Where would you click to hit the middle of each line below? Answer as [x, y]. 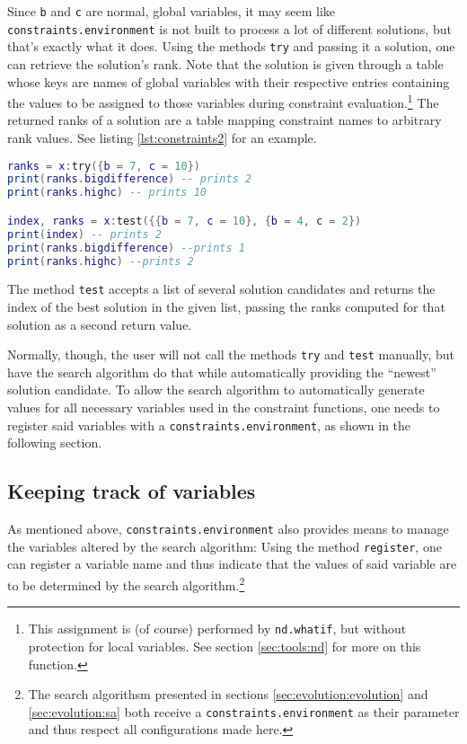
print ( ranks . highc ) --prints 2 [101, 261]
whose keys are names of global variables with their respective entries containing [229, 81]
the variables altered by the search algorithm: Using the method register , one [225, 546]
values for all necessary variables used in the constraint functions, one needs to [224, 407]
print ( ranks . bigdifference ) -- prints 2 [130, 179]
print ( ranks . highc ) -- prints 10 [107, 193]
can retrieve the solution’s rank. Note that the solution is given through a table [225, 63]
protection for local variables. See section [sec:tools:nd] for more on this [225, 646]
